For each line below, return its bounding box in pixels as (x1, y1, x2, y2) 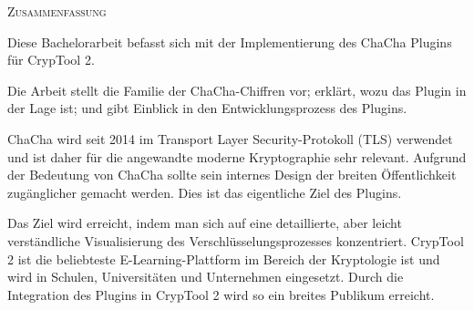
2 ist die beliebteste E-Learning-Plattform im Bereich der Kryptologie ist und (7, 249, 440, 268)
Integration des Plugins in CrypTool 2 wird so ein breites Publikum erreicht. (7, 284, 435, 304)
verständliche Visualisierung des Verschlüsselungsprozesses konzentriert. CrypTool (7, 231, 464, 250)
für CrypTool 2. (7, 50, 95, 69)
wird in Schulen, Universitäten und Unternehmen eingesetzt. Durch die (7, 267, 404, 286)
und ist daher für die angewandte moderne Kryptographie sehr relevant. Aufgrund (7, 147, 467, 166)
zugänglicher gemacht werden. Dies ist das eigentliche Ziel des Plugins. (7, 182, 402, 201)
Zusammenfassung (7, 2, 107, 20)
